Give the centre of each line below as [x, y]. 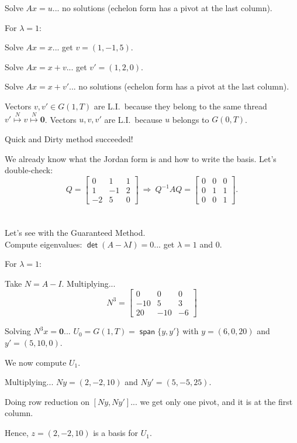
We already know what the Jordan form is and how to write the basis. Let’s [141, 158]
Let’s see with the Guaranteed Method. [75, 233]
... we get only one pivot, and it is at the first [212, 401]
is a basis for [116, 433]
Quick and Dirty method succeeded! [69, 138]
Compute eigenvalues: [44, 244]
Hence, [17, 433]
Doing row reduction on [47, 401]
